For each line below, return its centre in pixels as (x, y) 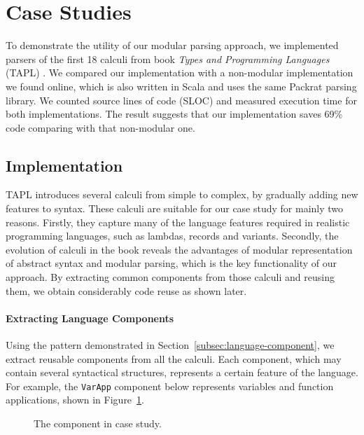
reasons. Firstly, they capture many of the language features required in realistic (178, 222)
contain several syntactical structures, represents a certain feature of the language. (182, 372)
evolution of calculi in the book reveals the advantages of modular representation (179, 249)
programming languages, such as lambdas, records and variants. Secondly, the (172, 236)
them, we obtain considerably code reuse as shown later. (126, 290)
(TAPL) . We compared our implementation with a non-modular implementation (180, 72)
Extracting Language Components (90, 318)
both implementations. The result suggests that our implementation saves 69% (174, 114)
